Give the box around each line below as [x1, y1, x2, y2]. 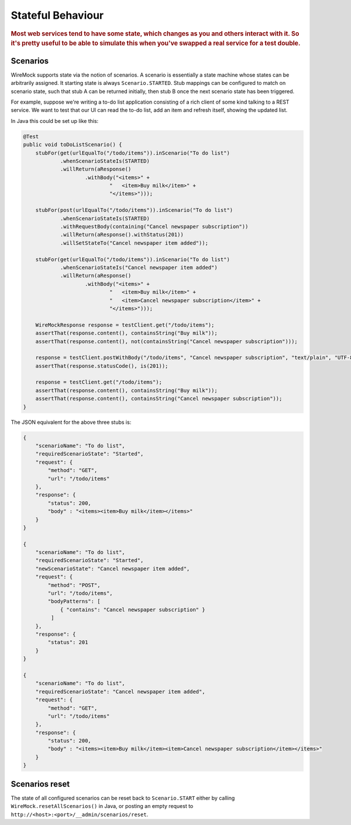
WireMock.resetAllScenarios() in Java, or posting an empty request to [11, 803, 194, 810]
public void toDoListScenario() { [23, 141, 122, 148]
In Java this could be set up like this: [11, 117, 99, 124]
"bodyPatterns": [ [47, 598, 101, 605]
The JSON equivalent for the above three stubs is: [11, 419, 132, 426]
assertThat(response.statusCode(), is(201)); [35, 362, 168, 369]
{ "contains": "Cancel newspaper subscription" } [60, 606, 205, 613]
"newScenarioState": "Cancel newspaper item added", [35, 565, 190, 572]
